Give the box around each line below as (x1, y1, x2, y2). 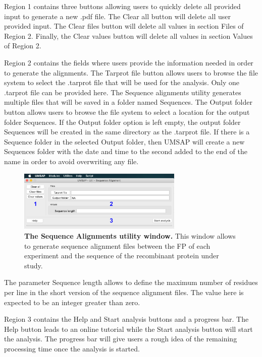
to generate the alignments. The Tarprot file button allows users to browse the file (4, 67, 258, 78)
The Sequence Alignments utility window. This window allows (24, 230, 236, 241)
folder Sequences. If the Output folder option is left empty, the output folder (4, 116, 241, 127)
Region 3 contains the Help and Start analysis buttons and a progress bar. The (4, 314, 249, 324)
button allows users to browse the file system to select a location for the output (4, 106, 250, 117)
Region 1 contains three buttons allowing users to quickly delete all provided (4, 1, 241, 11)
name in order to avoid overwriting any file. (4, 156, 139, 166)
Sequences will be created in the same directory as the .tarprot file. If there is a (4, 126, 250, 137)
